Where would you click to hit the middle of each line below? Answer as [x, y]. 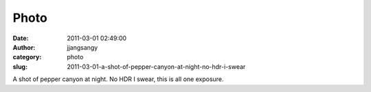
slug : [20, 66]
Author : [24, 47]
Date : [21, 38]
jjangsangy [82, 47]
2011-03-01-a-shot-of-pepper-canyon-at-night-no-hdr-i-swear [156, 66]
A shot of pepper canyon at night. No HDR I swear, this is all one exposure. [118, 79]
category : [27, 57]
